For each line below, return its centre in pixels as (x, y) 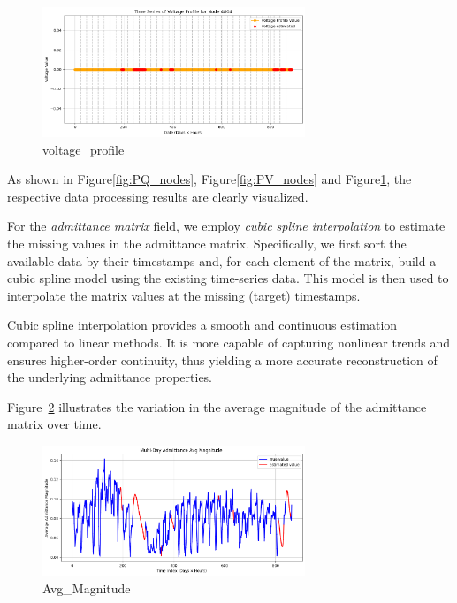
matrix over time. (54, 424)
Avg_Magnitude (87, 588)
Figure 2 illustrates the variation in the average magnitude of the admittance (217, 406)
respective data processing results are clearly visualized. (158, 196)
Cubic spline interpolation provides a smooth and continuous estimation (202, 325)
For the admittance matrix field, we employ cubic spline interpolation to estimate (226, 226)
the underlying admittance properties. (110, 377)
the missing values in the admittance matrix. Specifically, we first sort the (207, 244)
